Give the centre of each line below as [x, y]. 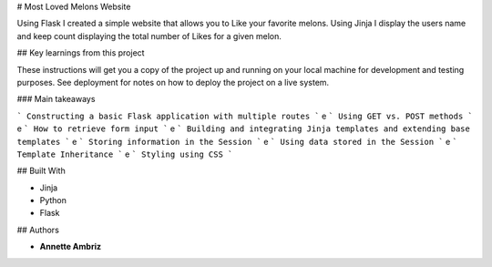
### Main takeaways [56, 99]
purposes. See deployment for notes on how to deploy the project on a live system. [173, 82]
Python [53, 200]
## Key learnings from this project [81, 53]
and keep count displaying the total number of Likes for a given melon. [149, 36]
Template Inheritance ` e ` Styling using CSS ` [125, 154]
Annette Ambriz [71, 247]
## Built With [41, 171]
